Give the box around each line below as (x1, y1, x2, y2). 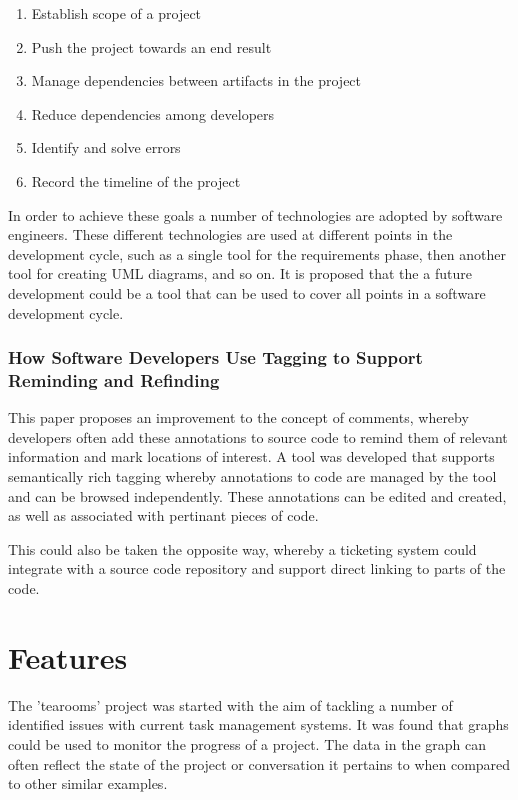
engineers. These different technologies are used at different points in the (8, 224, 453, 245)
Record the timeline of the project (31, 170, 241, 191)
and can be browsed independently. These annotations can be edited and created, (8, 485, 507, 506)
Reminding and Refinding (8, 367, 220, 392)
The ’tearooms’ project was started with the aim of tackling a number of (8, 694, 453, 715)
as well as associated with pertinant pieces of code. (8, 505, 319, 526)
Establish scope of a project (31, 3, 202, 23)
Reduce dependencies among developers (31, 103, 275, 124)
